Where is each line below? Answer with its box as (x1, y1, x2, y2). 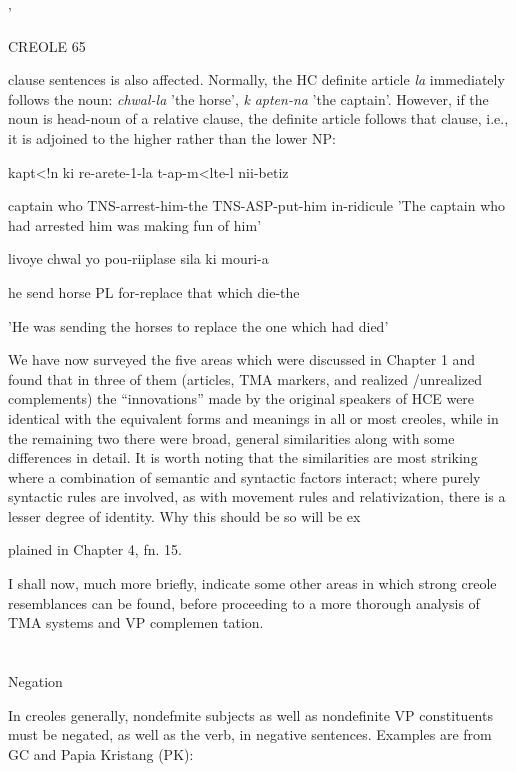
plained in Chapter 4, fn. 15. (8, 539, 182, 560)
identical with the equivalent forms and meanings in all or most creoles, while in (8, 407, 499, 428)
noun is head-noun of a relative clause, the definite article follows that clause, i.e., (8, 108, 509, 129)
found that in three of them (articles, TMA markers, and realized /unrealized (8, 368, 483, 389)
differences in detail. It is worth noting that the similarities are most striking (8, 447, 478, 468)
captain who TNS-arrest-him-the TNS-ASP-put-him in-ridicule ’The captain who (8, 195, 506, 216)
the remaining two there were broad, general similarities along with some (8, 427, 455, 448)
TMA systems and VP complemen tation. (8, 612, 264, 633)
